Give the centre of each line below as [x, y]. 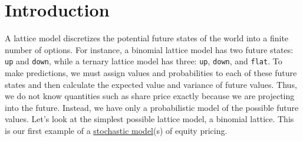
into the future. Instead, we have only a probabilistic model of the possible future [152, 107]
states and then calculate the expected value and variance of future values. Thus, [151, 84]
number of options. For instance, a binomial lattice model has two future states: [149, 49]
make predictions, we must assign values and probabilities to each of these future [151, 72]
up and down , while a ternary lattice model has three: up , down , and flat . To [144, 61]
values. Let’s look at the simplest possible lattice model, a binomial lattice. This [149, 119]
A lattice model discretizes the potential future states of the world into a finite [147, 38]
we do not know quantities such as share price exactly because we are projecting [150, 96]
